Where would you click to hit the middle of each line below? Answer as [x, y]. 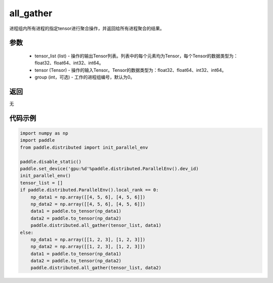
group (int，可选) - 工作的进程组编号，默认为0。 [85, 77]
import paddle [37, 140]
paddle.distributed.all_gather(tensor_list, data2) [96, 268]
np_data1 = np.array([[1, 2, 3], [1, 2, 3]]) [88, 239]
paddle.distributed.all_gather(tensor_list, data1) [96, 226]
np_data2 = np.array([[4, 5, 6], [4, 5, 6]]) [88, 204]
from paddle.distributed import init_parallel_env [84, 147]
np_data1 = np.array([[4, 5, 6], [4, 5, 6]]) [88, 197]
